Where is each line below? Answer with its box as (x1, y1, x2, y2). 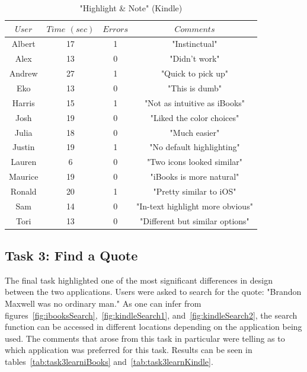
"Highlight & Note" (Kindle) (79, 2, 183, 14)
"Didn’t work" (170, 52, 220, 65)
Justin (12, 141, 35, 153)
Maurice (9, 170, 39, 183)
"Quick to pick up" (161, 67, 229, 80)
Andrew (9, 67, 38, 80)
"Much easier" (170, 126, 220, 138)
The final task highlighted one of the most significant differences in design (5, 274, 273, 286)
